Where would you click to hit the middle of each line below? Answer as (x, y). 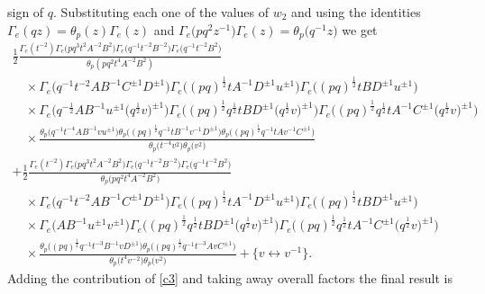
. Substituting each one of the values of (161, 12)
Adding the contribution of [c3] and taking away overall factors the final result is (230, 278)
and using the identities (356, 12)
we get (360, 29)
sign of (26, 12)
